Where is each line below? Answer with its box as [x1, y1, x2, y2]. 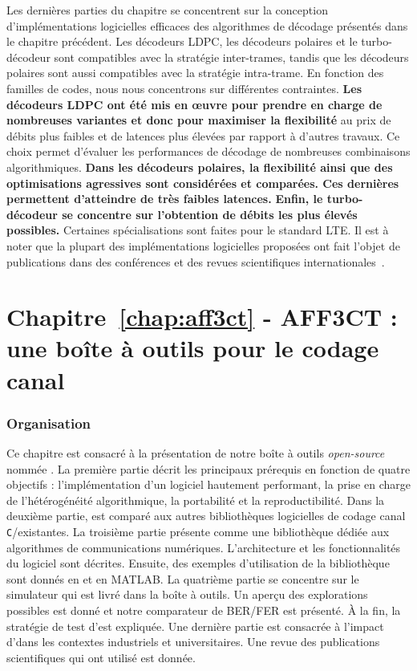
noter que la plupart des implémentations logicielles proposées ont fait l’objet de [6, 237, 400, 254]
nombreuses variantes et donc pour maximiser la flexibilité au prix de [6, 112, 391, 128]
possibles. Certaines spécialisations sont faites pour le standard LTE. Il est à [6, 222, 389, 238]
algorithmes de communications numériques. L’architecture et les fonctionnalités [6, 539, 401, 555]
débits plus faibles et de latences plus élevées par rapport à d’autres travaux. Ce [6, 127, 400, 144]
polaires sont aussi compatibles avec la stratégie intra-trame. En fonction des [6, 64, 384, 81]
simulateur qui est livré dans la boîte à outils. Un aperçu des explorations [6, 586, 368, 603]
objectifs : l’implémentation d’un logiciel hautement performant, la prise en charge [6, 476, 411, 493]
